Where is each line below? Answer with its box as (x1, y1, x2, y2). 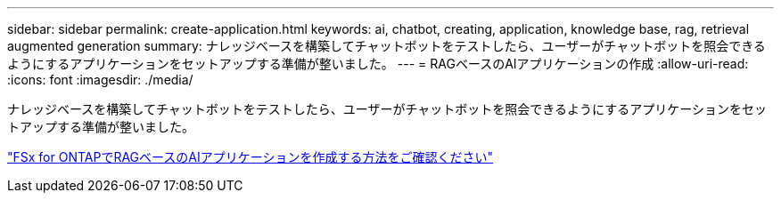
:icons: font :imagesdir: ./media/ (7, 72, 193, 87)
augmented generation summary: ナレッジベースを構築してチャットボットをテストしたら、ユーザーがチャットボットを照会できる (7, 38, 766, 53)
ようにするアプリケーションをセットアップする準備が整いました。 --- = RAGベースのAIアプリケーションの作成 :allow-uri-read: (7, 56, 749, 71)
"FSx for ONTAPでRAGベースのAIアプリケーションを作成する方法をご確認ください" (7, 149, 494, 164)
